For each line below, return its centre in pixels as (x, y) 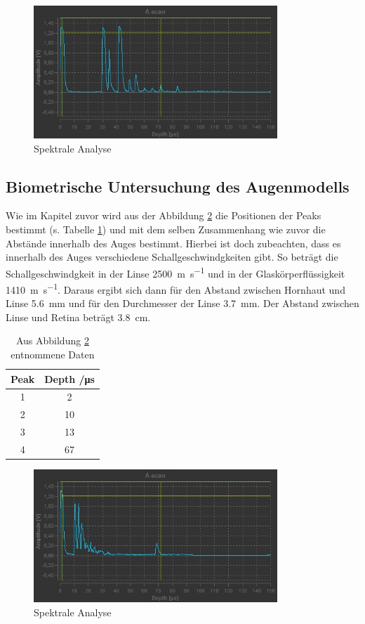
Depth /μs (69, 378)
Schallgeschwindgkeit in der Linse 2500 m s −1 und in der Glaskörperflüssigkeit (175, 272)
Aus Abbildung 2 (52, 340)
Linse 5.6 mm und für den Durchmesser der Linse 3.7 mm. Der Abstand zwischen (182, 303)
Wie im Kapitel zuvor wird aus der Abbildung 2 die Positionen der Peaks (164, 215)
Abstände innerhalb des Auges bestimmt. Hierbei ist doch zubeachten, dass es (173, 243)
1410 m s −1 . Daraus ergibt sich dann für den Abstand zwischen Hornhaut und (175, 288)
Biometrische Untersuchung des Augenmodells (178, 186)
